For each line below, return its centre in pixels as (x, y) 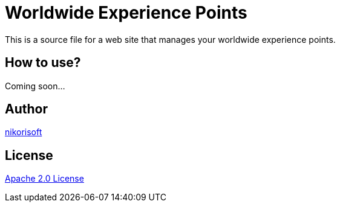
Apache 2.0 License (44, 179)
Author (26, 109)
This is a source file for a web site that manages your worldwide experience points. (170, 39)
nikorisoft (24, 132)
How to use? (43, 63)
